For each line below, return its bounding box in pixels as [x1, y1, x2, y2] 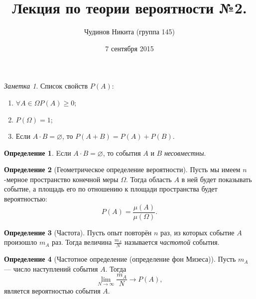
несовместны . [164, 147, 206, 158]
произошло [4, 237, 37, 247]
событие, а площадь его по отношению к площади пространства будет [4, 184, 218, 194]
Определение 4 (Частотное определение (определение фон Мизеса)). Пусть [4, 254, 236, 264]
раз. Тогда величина [51, 237, 112, 247]
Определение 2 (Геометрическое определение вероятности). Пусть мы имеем [4, 164, 241, 175]
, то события [103, 147, 141, 158]
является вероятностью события [4, 286, 101, 296]
